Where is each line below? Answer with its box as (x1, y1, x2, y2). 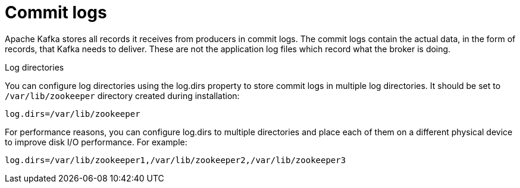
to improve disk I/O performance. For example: (5, 136, 187, 147)
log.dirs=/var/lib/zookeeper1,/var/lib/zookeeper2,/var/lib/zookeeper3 (5, 155, 346, 165)
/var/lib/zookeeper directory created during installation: (5, 90, 240, 101)
